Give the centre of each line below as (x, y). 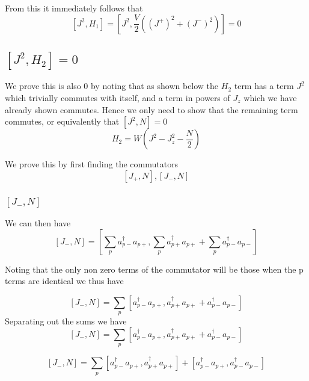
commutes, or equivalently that (62, 121)
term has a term (264, 86)
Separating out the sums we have (66, 321)
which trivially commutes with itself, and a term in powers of (118, 98)
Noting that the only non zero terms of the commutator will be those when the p (154, 269)
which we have (270, 98)
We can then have (38, 223)
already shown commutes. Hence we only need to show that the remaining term (151, 109)
